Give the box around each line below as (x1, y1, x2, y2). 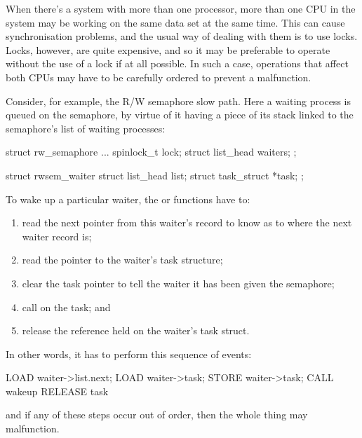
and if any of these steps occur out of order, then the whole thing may (6, 407, 308, 422)
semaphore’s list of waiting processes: (6, 121, 166, 135)
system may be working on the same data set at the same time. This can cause (6, 15, 345, 29)
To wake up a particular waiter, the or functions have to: (6, 191, 250, 206)
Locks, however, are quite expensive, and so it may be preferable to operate (6, 42, 330, 57)
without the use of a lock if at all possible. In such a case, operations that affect (6, 56, 349, 71)
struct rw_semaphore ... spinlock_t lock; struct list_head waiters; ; (6, 144, 297, 159)
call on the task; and (22, 299, 111, 314)
